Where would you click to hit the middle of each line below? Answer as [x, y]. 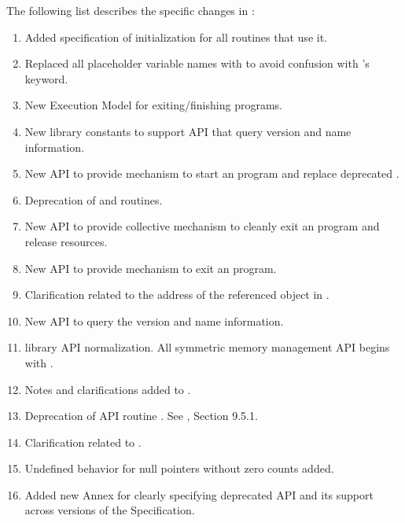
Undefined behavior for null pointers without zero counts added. [179, 468]
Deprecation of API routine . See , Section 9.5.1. [141, 416]
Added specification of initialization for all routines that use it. [176, 37]
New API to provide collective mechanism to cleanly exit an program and [202, 226]
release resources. [66, 241]
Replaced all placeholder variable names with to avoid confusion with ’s [197, 63]
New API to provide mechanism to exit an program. [151, 268]
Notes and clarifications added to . [108, 389]
